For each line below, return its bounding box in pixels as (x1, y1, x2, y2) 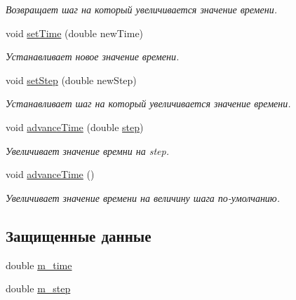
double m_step (6, 281, 71, 296)
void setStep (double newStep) (6, 72, 137, 87)
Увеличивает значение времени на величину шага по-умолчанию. (6, 190, 281, 205)
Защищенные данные (6, 224, 152, 246)
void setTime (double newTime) (6, 25, 144, 40)
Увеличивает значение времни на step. (6, 143, 169, 158)
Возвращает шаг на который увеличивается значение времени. (6, 2, 278, 16)
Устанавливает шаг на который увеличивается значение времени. (6, 96, 291, 111)
